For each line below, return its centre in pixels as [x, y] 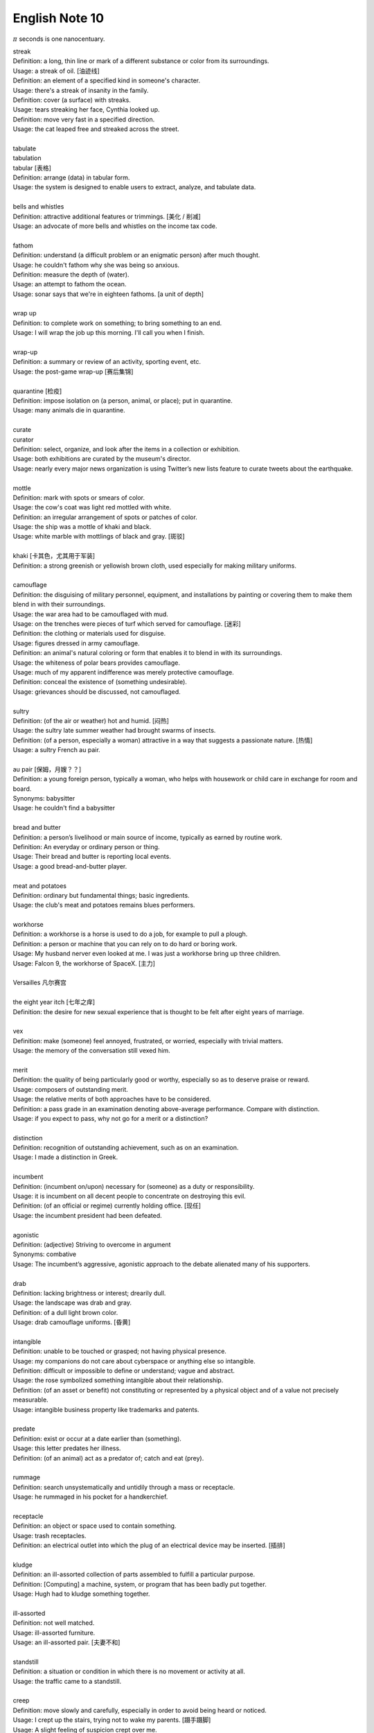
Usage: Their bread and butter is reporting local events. [92, 857]
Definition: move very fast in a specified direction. [84, 119]
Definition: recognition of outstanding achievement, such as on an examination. [126, 1148]
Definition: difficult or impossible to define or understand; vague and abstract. [124, 1371]
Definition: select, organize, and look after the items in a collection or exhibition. [126, 449]
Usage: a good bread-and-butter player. [70, 866]
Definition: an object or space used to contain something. [95, 1526]
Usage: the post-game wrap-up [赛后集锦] [73, 372]
